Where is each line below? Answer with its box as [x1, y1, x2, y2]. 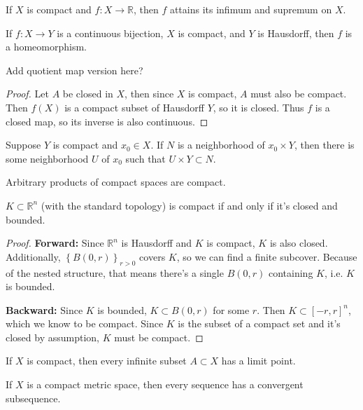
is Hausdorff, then [257, 25, 334, 40]
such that [125, 151, 166, 165]
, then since [124, 86, 174, 101]
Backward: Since [6, 302, 83, 317]
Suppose [6, 137, 41, 152]
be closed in [62, 86, 113, 101]
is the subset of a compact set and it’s [178, 316, 341, 331]
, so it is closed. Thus [213, 100, 304, 114]
